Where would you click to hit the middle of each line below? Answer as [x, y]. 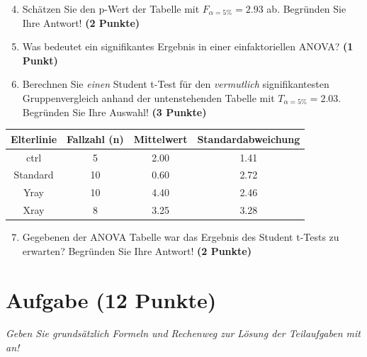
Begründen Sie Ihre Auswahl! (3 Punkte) [114, 112]
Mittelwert [160, 138]
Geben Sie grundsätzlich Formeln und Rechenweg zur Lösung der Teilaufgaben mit [183, 333]
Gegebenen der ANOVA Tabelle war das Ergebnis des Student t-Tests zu [181, 237]
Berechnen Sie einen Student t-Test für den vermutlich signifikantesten [176, 84]
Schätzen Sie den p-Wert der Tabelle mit [111, 8]
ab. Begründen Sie [306, 8]
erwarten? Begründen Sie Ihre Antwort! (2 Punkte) [137, 250]
